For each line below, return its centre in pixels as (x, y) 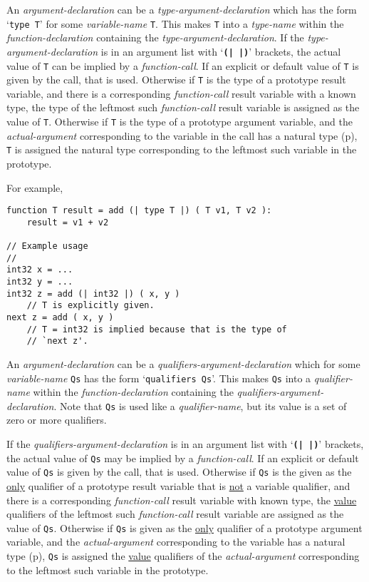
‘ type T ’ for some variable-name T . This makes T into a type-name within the (175, 23)
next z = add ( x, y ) (60, 317)
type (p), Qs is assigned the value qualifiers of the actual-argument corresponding (183, 556)
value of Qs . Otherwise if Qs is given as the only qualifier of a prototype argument (184, 527)
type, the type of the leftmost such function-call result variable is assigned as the (183, 107)
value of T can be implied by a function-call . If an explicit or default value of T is (183, 65)
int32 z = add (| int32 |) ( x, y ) (93, 293)
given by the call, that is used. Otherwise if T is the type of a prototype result (176, 80)
